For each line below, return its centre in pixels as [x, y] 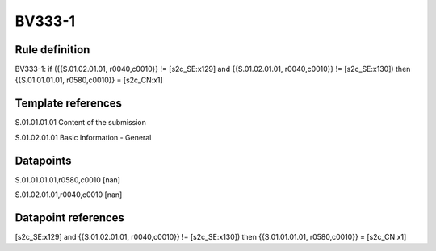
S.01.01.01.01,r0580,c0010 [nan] [68, 180]
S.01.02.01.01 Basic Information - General [83, 137]
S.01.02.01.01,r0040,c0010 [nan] [69, 195]
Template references [69, 104]
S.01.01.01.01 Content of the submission [81, 123]
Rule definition [52, 50]
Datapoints [43, 160]
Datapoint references [70, 218]
